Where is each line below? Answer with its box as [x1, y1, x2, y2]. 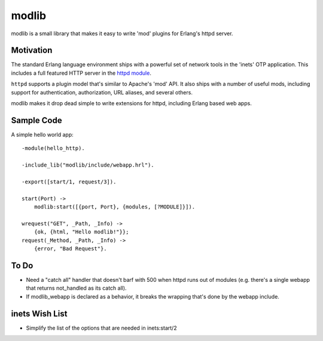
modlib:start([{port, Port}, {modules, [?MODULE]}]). [33, 204, 196, 210]
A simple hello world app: [11, 131, 74, 138]
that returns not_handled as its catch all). [26, 284, 127, 292]
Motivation [11, 45, 53, 56]
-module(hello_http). [22, 145, 85, 152]
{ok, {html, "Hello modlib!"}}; [33, 229, 129, 235]
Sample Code [11, 115, 62, 125]
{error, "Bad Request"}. [33, 245, 107, 252]
